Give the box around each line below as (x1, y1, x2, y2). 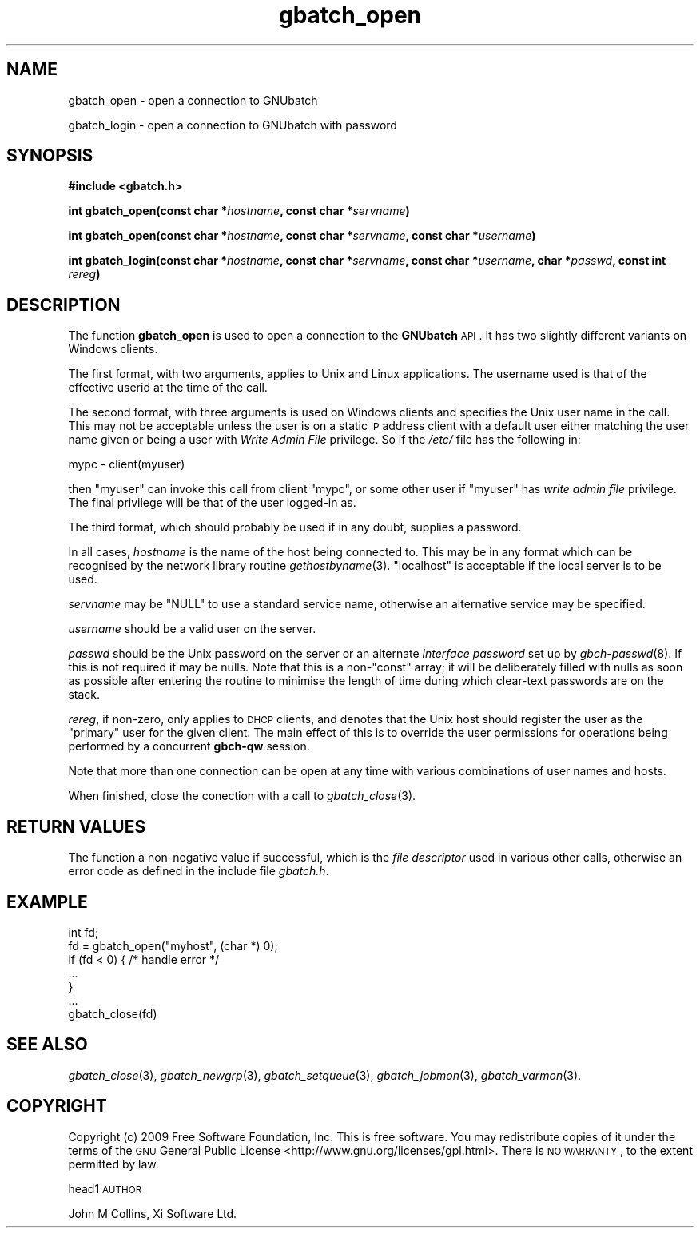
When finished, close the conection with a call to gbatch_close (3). (68, 789, 416, 803)
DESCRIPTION (6, 294, 121, 315)
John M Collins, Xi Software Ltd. (68, 1206, 237, 1220)
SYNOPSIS (6, 145, 93, 166)
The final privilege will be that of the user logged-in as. (68, 496, 356, 510)
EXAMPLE (6, 891, 88, 912)
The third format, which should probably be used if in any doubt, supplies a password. (68, 520, 522, 535)
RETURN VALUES (6, 816, 146, 837)
